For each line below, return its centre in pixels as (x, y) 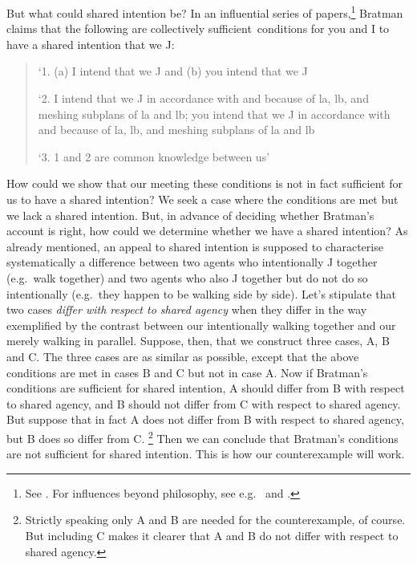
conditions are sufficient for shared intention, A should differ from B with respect (206, 388)
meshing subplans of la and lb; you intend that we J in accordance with (214, 114)
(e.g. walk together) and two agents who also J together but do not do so (187, 277)
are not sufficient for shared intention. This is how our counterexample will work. (206, 454)
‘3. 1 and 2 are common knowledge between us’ (154, 156)
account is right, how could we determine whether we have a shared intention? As (207, 231)
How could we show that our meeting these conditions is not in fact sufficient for (204, 183)
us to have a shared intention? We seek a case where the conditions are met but (202, 199)
